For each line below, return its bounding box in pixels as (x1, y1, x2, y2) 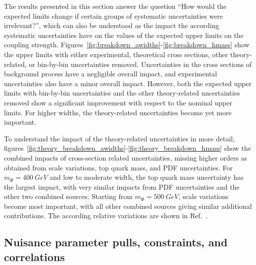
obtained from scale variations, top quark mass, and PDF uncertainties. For (4, 162, 233, 172)
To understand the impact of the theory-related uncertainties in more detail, (4, 133, 235, 143)
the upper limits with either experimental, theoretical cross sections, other (4, 49, 228, 59)
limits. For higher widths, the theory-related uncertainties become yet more (4, 107, 232, 117)
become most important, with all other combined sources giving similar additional (4, 200, 252, 211)
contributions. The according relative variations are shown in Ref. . (4, 210, 208, 221)
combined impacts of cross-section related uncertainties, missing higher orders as (4, 152, 247, 163)
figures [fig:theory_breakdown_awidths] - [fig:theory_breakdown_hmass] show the (4, 143, 251, 153)
